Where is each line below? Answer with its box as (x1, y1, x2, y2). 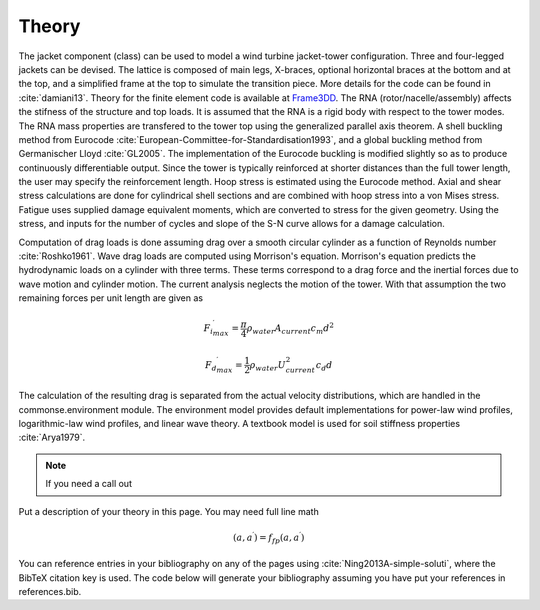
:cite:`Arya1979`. (18, 431, 85, 444)
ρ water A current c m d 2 (246, 321, 335, 336)
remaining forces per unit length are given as (18, 292, 204, 304)
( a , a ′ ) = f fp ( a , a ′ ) (233, 530, 305, 545)
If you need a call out (45, 478, 132, 490)
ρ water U (249, 359, 287, 373)
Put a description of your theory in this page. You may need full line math (18, 505, 319, 517)
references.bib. (18, 586, 82, 598)
